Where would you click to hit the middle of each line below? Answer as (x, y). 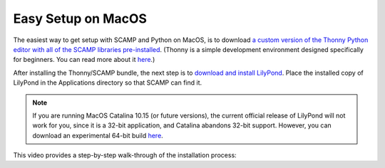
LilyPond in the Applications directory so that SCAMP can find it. (108, 83)
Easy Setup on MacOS (80, 19)
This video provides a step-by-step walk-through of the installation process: (125, 155)
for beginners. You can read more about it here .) (84, 60)
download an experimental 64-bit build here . (98, 135)
